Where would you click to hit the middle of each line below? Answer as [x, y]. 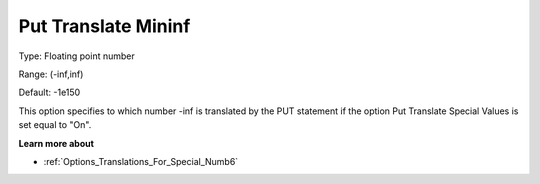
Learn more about [56, 143]
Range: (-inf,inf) [51, 74]
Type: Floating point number [76, 56]
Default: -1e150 [49, 92]
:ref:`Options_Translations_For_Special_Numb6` [141, 161]
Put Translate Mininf [104, 26]
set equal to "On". [55, 125]
